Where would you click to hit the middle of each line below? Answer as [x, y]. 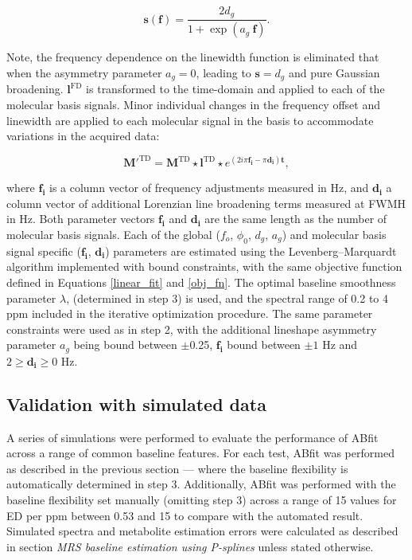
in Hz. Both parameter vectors [81, 219]
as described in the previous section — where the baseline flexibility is [177, 468]
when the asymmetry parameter [84, 72]
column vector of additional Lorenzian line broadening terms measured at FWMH [206, 203]
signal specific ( [44, 251]
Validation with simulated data [136, 403]
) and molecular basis [334, 235]
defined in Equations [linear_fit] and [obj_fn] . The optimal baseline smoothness [201, 282]
